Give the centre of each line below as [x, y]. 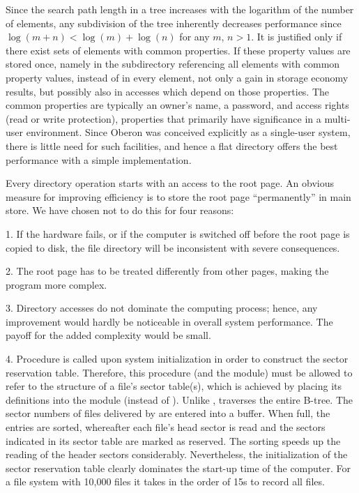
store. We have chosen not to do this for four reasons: [120, 210]
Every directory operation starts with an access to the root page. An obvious [170, 183]
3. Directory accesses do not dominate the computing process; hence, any [162, 308]
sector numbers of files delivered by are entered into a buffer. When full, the [168, 413]
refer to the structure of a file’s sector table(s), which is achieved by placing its [174, 386]
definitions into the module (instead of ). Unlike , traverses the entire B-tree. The [179, 399]
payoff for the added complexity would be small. [108, 335]
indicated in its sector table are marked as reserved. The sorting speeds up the [173, 440]
